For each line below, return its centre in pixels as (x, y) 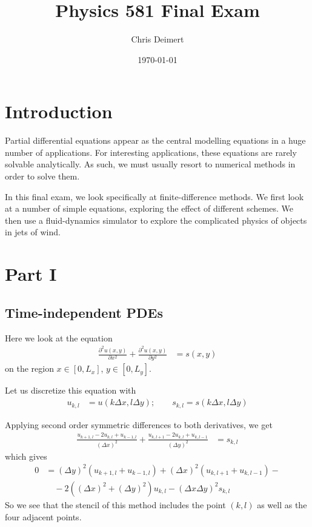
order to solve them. (42, 176)
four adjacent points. (43, 516)
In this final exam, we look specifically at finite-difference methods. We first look (154, 196)
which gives (26, 456)
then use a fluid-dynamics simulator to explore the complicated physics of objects (156, 220)
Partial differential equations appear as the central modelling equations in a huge (155, 140)
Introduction (59, 111)
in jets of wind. (33, 232)
